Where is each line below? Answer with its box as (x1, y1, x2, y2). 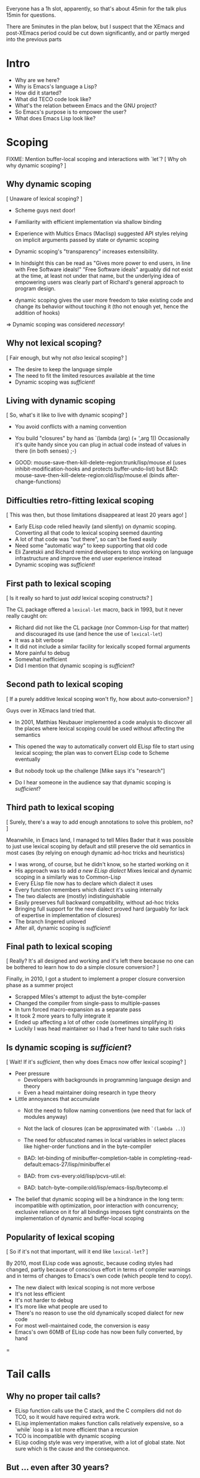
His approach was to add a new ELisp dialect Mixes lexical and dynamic (14, 867, 192, 874)
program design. (14, 284, 56, 292)
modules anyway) (23, 1113, 67, 1121)
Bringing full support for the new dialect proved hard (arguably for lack (14, 905, 189, 912)
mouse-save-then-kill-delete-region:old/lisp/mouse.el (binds (14, 472, 165, 479)
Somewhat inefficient (14, 655, 67, 663)
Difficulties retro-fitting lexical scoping (6, 495, 154, 505)
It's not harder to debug (14, 1297, 73, 1304)
